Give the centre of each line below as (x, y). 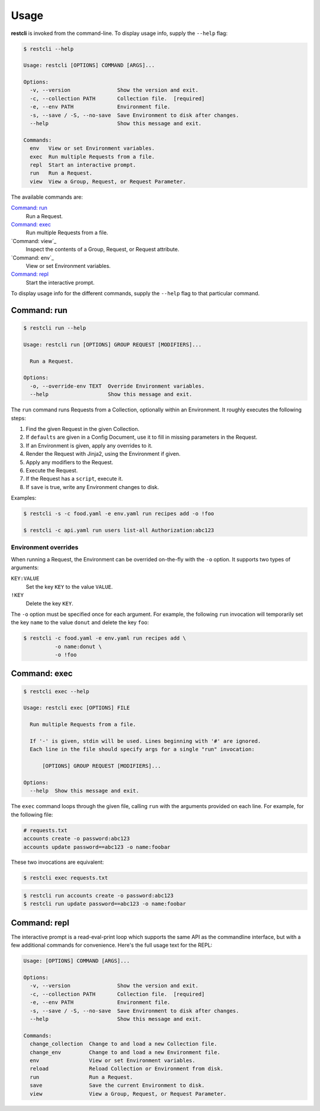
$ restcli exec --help (56, 691)
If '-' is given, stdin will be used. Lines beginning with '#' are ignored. (145, 741)
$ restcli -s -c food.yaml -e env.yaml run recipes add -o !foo (119, 514)
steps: (18, 418)
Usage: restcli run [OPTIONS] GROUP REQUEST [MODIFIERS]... (113, 344)
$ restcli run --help (55, 328)
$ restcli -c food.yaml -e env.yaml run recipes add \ (105, 638)
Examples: (24, 498)
